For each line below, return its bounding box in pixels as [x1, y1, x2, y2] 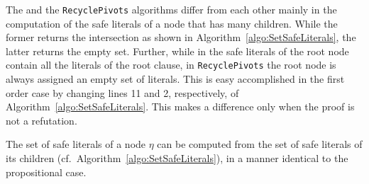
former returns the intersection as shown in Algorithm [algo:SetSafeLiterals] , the [6, 30, 356, 45]
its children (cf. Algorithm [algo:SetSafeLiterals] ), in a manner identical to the [6, 151, 348, 166]
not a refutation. [6, 113, 77, 127]
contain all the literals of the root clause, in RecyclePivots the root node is [6, 57, 336, 72]
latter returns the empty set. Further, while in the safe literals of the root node [6, 43, 349, 58]
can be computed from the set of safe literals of [157, 137, 363, 151]
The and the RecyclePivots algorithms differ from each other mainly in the [6, 2, 337, 16]
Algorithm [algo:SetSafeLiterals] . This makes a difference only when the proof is [6, 99, 355, 114]
